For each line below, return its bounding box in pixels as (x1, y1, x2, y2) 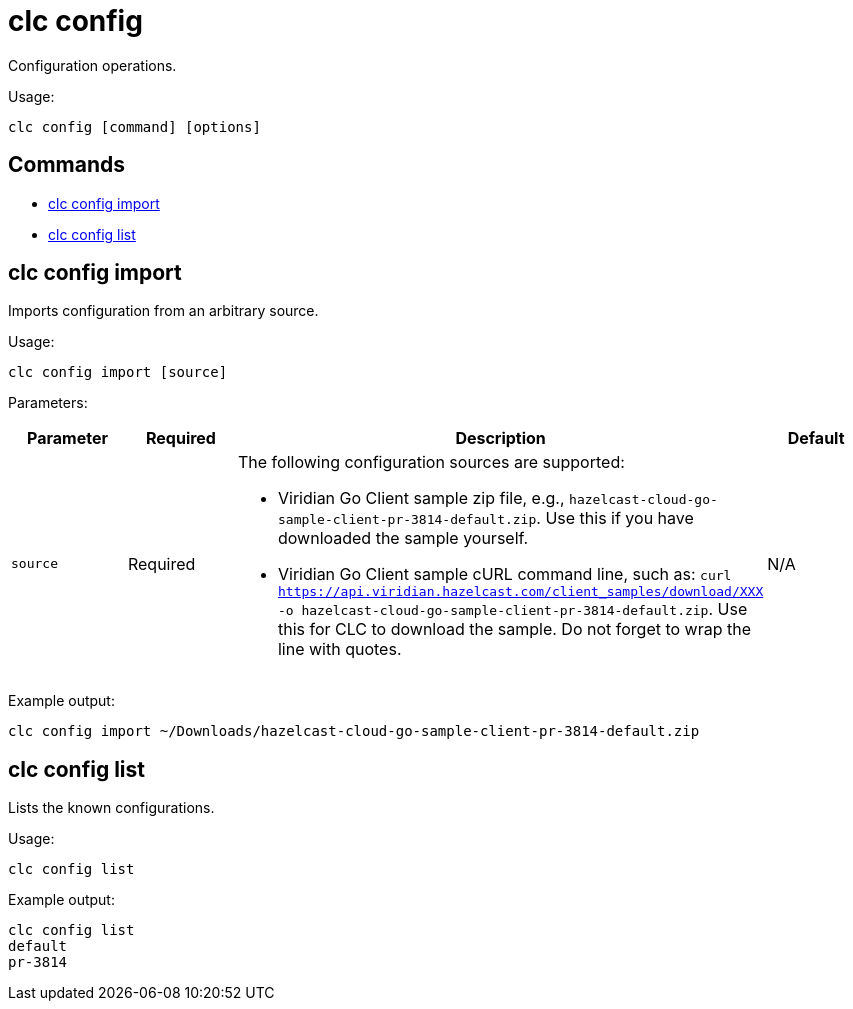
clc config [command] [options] (8, 118, 261, 135)
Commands (8, 152, 126, 178)
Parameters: (8, 394, 88, 412)
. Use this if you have (536, 508, 694, 529)
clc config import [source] (8, 364, 228, 381)
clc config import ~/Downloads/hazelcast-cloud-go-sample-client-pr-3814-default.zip (8, 723, 700, 740)
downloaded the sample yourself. (277, 528, 529, 549)
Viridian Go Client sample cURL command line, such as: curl (277, 564, 732, 585)
